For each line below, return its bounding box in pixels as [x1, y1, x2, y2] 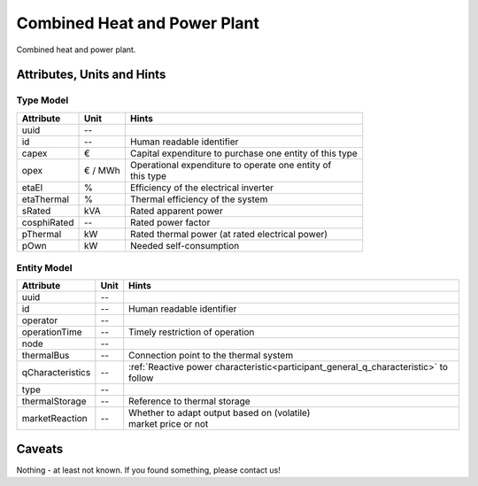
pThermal [21, 228, 62, 240]
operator [21, 314, 58, 327]
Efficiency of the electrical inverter [129, 181, 274, 194]
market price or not [128, 418, 209, 430]
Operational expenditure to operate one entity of [129, 158, 332, 171]
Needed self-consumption [129, 239, 240, 251]
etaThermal [21, 193, 70, 205]
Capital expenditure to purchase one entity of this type [129, 147, 358, 159]
